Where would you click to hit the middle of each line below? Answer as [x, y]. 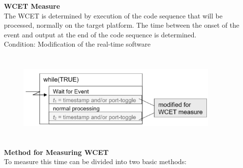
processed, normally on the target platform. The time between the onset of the [122, 25]
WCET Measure [32, 6]
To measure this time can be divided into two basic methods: [95, 161]
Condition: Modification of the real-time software [77, 44]
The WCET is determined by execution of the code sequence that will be [113, 15]
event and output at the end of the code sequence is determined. [100, 34]
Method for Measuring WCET [56, 152]
